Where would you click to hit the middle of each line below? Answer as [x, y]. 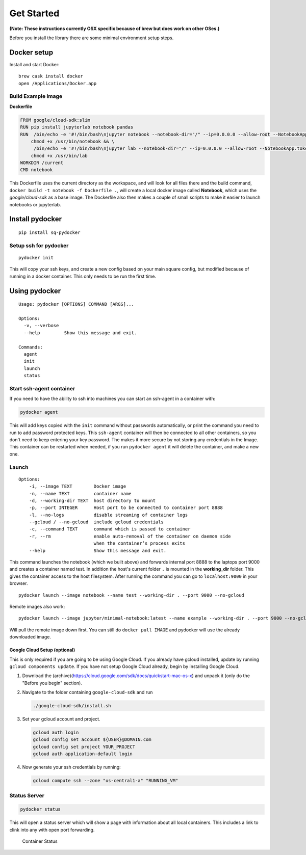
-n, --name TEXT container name [80, 493]
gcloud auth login [56, 733]
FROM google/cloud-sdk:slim [55, 120]
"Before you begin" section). [52, 683]
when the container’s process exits [139, 543]
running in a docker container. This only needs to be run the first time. [83, 276]
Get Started [34, 13]
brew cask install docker [51, 76]
